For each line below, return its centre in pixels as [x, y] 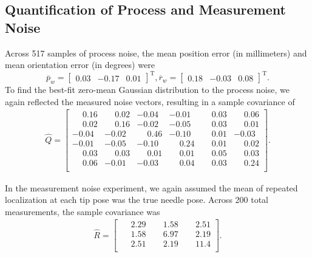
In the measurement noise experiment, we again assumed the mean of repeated [151, 187]
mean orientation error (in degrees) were [80, 65]
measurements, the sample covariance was [83, 211]
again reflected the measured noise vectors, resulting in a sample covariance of [150, 101]
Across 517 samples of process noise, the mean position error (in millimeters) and [156, 53]
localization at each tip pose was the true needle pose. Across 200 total [137, 200]
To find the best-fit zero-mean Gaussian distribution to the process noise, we [147, 90]
